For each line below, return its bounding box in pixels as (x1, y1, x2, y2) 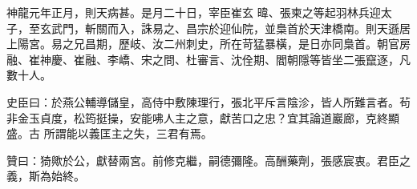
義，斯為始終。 (6, 167, 85, 184)
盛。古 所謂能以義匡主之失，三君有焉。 (6, 125, 213, 142)
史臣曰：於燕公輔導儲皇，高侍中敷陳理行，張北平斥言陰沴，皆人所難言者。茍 (6, 93, 411, 110)
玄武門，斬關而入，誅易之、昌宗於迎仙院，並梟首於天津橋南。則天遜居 (39, 19, 411, 36)
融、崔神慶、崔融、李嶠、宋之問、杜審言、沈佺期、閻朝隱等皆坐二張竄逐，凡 (6, 50, 411, 67)
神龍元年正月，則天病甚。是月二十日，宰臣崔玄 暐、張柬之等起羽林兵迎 (6, 4, 381, 20)
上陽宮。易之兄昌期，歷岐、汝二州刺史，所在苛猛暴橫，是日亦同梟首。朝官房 (6, 35, 411, 52)
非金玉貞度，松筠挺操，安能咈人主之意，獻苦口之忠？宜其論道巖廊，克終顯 (6, 109, 399, 126)
